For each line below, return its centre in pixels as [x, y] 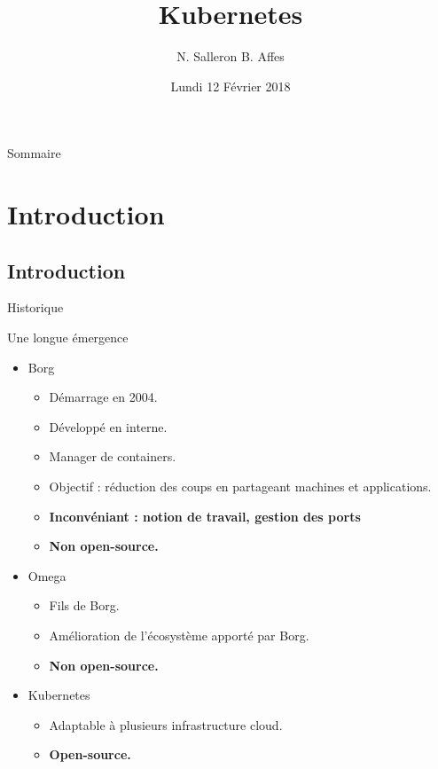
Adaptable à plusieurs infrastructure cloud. [166, 724]
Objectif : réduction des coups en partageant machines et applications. [240, 487]
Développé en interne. [108, 426]
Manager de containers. [113, 456]
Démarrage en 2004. [103, 397]
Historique [35, 307]
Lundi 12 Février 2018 [231, 86]
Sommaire [34, 153]
